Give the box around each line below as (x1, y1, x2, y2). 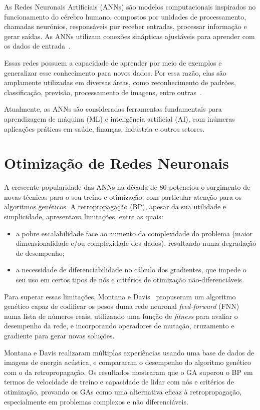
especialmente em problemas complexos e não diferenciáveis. (4, 396, 188, 406)
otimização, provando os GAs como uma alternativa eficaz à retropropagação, (4, 386, 242, 396)
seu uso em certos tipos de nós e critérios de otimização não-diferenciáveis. (16, 274, 244, 284)
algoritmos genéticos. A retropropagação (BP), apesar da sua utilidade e (4, 201, 226, 212)
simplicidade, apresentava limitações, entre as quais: (4, 211, 163, 222)
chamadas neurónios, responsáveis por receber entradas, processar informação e (4, 21, 247, 32)
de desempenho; (16, 247, 65, 258)
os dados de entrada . (4, 41, 71, 51)
